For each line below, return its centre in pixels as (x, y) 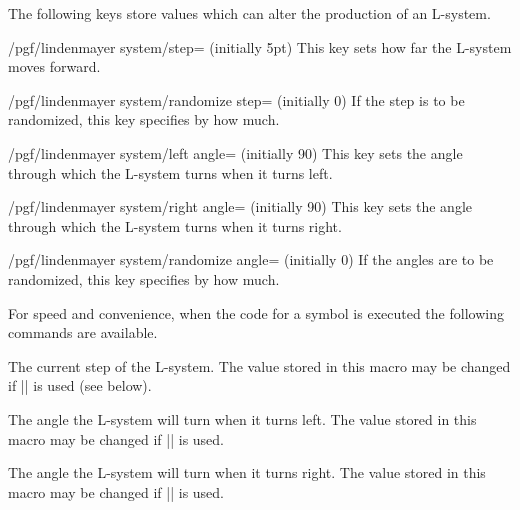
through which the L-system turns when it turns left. (170, 172)
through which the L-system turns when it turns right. (175, 225)
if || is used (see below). (80, 385)
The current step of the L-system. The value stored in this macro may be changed (259, 365)
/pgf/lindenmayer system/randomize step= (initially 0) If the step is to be (236, 99)
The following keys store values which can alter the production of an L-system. (249, 13)
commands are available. (83, 332)
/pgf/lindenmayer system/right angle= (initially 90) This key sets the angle (240, 206)
